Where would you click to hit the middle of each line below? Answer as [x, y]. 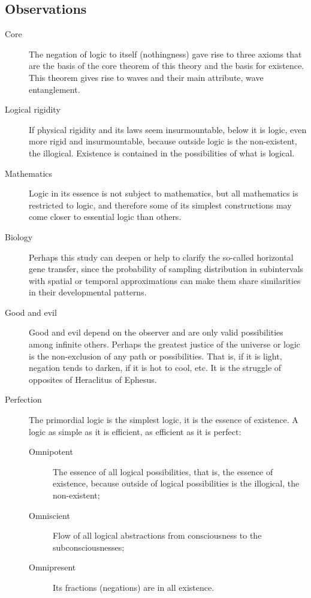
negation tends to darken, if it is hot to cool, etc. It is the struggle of [155, 368]
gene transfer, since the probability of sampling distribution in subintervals [166, 269]
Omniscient [49, 515]
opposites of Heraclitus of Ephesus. [93, 379]
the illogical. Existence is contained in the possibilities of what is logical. [162, 152]
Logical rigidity [33, 109]
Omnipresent [52, 567]
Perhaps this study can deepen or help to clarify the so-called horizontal [161, 257]
